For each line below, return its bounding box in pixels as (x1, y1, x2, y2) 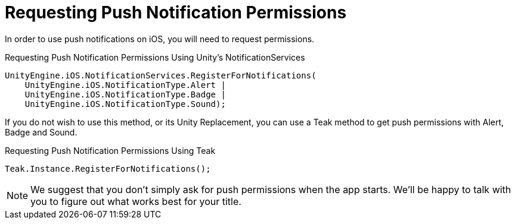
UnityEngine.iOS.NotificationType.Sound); (24, 99, 226, 109)
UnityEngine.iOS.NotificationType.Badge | (24, 89, 226, 99)
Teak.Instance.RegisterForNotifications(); (5, 163, 211, 173)
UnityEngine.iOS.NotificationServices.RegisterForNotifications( (5, 70, 317, 80)
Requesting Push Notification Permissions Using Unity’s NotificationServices (5, 52, 305, 62)
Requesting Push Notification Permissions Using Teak (5, 145, 216, 156)
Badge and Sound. (5, 127, 77, 137)
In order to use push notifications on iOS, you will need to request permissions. (5, 33, 315, 44)
